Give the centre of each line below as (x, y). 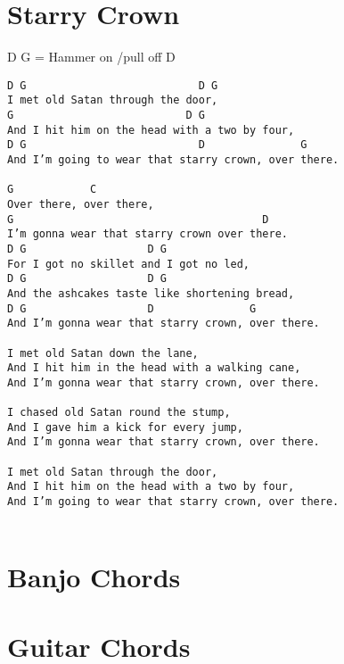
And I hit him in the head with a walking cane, (154, 368)
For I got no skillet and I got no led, (129, 264)
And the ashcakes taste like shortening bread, (151, 293)
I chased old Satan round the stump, (119, 413)
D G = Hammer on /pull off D (91, 57)
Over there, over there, (81, 204)
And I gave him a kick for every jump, (125, 427)
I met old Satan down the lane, (103, 353)
